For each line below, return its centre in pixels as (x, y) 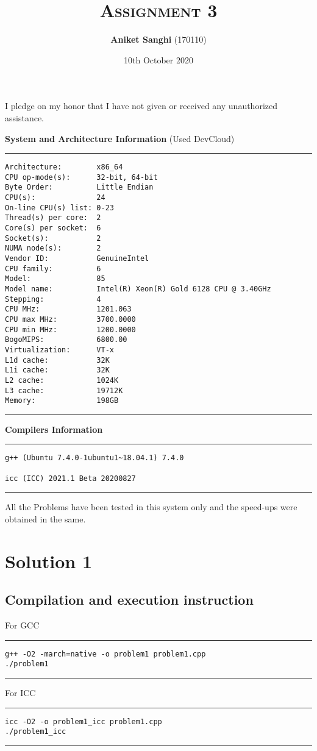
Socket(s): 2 (53, 238)
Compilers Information (54, 429)
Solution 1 (49, 561)
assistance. (24, 117)
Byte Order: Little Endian (79, 187)
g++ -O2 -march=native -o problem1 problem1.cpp (105, 654)
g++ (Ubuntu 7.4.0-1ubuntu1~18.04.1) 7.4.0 (94, 458)
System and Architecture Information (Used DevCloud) (120, 138)
